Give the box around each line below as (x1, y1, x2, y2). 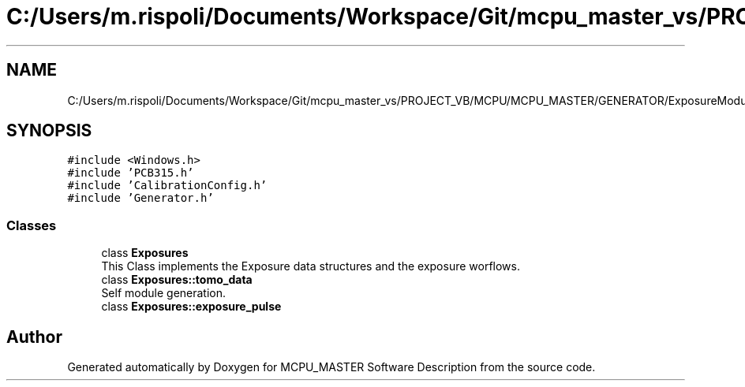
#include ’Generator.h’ (67, 192, 214, 205)
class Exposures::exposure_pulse (101, 300, 282, 314)
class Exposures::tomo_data (101, 273, 253, 287)
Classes (6, 217, 57, 233)
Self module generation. (101, 286, 226, 300)
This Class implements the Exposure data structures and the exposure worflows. (101, 259, 520, 274)
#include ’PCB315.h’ (67, 166, 194, 180)
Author (6, 326, 62, 347)
